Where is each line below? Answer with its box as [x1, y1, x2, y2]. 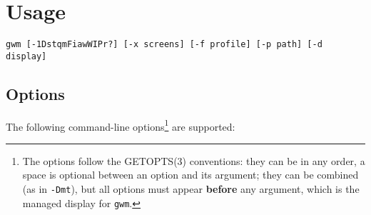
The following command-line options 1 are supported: [6, 116, 235, 134]
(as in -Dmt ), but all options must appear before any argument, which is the [22, 181, 360, 196]
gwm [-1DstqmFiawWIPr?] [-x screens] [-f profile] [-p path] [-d [6, 39, 322, 50]
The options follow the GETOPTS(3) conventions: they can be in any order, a [22, 153, 365, 168]
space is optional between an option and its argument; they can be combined [22, 167, 359, 182]
